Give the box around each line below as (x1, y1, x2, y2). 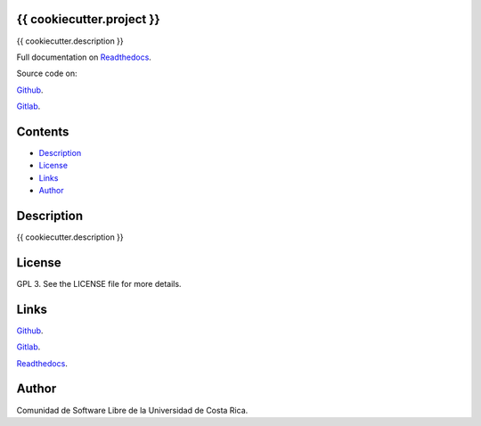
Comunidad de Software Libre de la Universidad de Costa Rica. (16, 405, 249, 415)
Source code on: (16, 68, 77, 79)
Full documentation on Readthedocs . (16, 52, 151, 62)
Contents (16, 124, 69, 139)
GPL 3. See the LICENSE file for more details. (16, 278, 182, 289)
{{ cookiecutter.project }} (16, 12, 160, 27)
